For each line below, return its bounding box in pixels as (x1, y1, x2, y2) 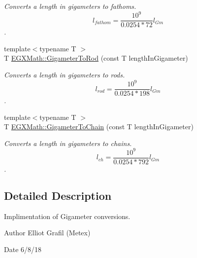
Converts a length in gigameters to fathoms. (4, 1, 136, 11)
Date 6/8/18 (4, 244, 42, 255)
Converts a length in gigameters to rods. (4, 69, 125, 79)
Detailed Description (4, 188, 112, 203)
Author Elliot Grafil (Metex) (4, 227, 91, 238)
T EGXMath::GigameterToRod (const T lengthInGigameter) (4, 53, 188, 63)
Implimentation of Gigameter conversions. (4, 211, 131, 221)
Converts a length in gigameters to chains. (4, 138, 132, 148)
